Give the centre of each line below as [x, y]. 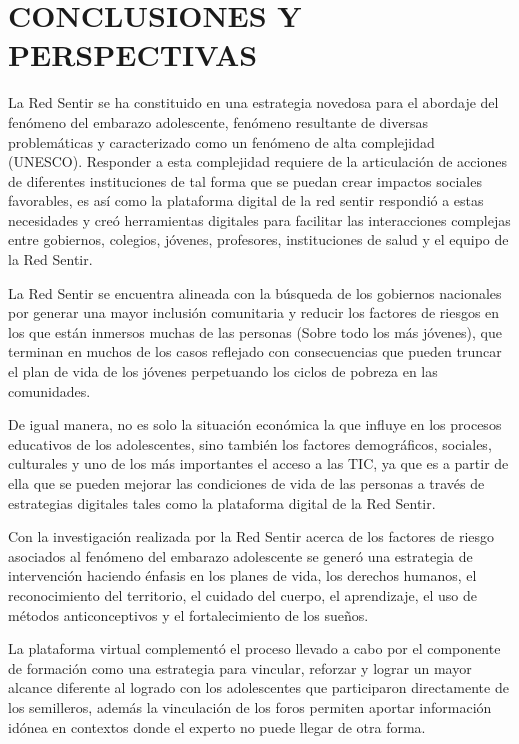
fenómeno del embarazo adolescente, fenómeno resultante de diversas [218, 121]
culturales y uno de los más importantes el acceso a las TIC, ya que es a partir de [258, 463]
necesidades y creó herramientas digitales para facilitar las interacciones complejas [259, 219]
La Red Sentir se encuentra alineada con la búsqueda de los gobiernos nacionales [255, 292]
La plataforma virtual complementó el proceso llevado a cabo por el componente [254, 648]
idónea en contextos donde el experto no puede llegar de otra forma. [217, 726]
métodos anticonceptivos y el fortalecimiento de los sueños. [188, 614]
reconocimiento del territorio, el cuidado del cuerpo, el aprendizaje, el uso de [242, 594]
